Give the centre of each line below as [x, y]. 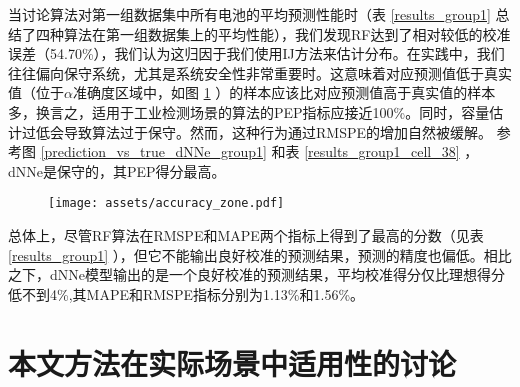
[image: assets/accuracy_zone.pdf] [166, 203]
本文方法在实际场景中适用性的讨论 [232, 362]
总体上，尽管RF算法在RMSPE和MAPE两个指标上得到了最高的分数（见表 [246, 235]
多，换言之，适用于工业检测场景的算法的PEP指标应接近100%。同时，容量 [249, 111]
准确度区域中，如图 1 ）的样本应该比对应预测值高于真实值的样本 [284, 92]
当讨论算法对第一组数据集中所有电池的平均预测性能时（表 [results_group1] [249, 14]
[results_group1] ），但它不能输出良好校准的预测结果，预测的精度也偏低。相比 [260, 254]
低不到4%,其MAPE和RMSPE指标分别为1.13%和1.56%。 [186, 293]
